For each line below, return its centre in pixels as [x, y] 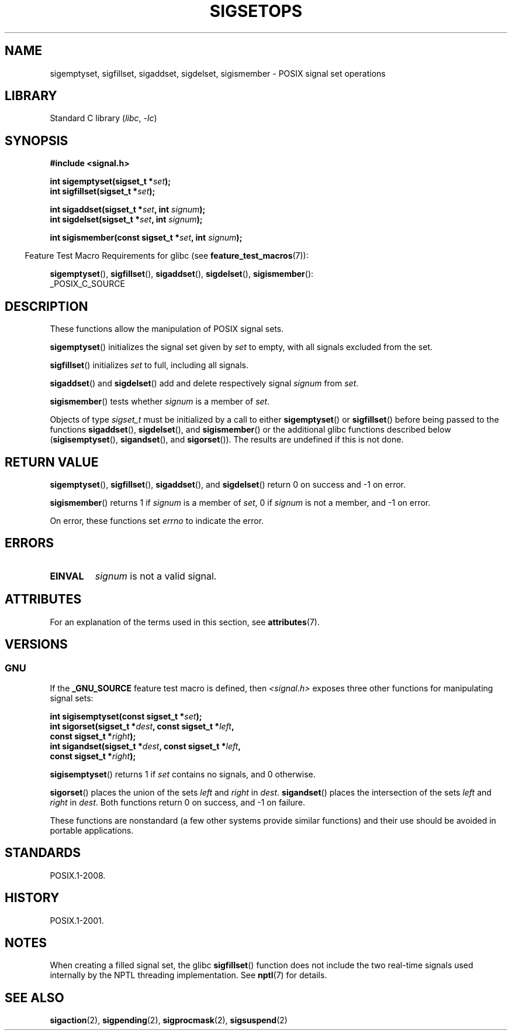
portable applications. [92, 830]
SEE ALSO [34, 998]
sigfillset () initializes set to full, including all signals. [149, 365]
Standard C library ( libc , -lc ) [103, 118]
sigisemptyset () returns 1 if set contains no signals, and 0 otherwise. [183, 774]
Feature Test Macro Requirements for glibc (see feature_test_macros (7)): [167, 256]
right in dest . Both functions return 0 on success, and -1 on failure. [177, 802]
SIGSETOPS [256, 11]
